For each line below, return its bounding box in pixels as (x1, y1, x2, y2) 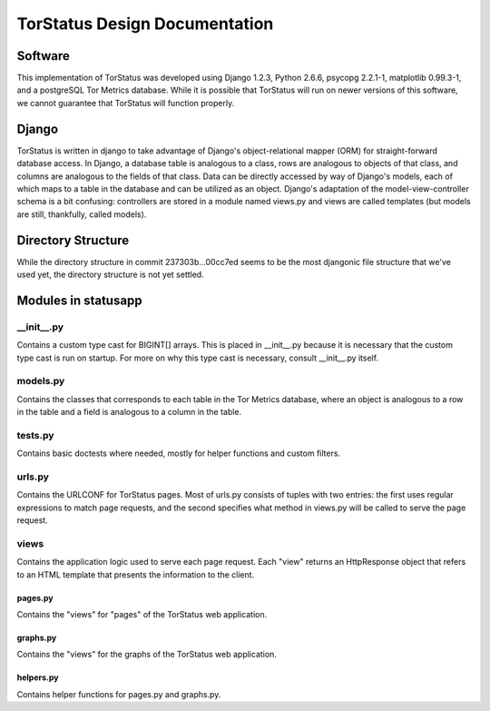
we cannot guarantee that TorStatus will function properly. (16, 97, 235, 108)
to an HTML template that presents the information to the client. (16, 568, 255, 580)
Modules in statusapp (16, 292, 142, 308)
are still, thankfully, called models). (16, 209, 147, 220)
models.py (16, 375, 65, 388)
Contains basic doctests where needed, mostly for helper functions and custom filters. (16, 448, 340, 459)
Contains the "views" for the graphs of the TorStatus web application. (16, 649, 277, 660)
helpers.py (16, 672, 59, 683)
